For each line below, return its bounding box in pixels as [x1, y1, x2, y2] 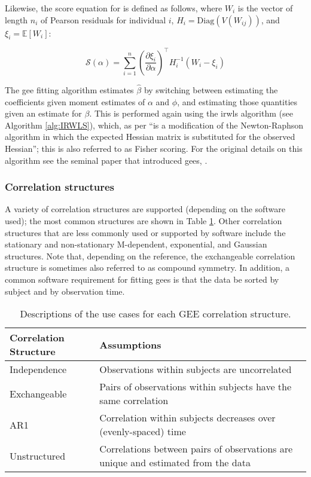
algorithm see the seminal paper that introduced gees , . [5, 154, 208, 166]
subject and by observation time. [5, 285, 125, 297]
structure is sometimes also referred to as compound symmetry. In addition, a [5, 261, 289, 274]
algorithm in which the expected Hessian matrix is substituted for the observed [5, 130, 295, 143]
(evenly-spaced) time [99, 424, 186, 439]
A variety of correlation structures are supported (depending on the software [5, 203, 285, 215]
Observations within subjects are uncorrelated [99, 362, 292, 377]
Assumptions [99, 337, 161, 351]
